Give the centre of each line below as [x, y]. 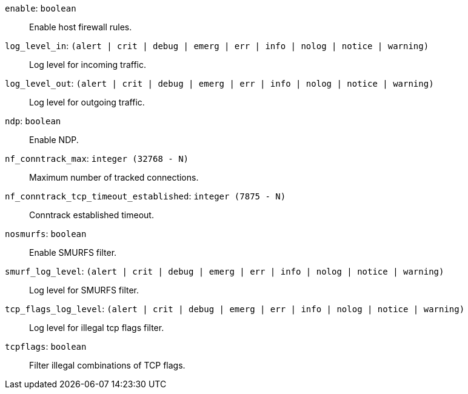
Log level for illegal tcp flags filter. [97, 328]
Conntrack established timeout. [92, 215]
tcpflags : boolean [46, 346]
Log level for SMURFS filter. [84, 290]
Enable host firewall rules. [81, 27]
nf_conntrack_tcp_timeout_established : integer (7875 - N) [145, 196]
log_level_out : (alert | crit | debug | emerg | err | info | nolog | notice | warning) [219, 83]
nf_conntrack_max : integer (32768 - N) [97, 159]
